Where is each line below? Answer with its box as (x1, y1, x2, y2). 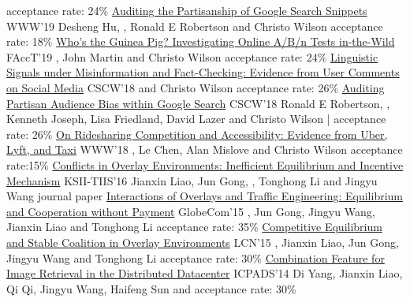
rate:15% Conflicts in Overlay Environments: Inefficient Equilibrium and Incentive (6, 156, 404, 173)
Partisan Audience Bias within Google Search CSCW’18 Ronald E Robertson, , (6, 95, 390, 111)
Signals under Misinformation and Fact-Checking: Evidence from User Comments (6, 64, 400, 80)
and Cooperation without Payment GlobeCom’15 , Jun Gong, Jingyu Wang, (6, 203, 375, 219)
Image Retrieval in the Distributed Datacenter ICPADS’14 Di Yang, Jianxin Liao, (6, 265, 403, 281)
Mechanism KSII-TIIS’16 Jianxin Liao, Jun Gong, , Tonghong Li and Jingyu (6, 172, 378, 188)
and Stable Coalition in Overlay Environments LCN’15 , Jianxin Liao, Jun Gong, (6, 233, 399, 250)
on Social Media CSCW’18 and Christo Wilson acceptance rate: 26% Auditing (6, 79, 385, 95)
